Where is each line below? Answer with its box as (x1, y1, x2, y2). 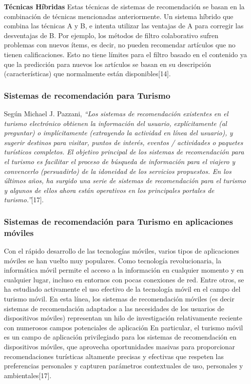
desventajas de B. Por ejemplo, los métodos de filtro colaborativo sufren (4, 30, 218, 40)
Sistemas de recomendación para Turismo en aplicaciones (4, 215, 233, 227)
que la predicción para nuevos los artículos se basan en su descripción (4, 59, 211, 69)
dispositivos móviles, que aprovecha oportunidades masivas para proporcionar (4, 341, 235, 351)
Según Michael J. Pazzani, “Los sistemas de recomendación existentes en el (4, 108, 229, 118)
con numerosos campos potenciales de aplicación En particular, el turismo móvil (4, 322, 243, 332)
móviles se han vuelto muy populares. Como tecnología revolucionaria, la (4, 255, 222, 265)
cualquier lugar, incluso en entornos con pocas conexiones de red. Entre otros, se (4, 274, 244, 284)
